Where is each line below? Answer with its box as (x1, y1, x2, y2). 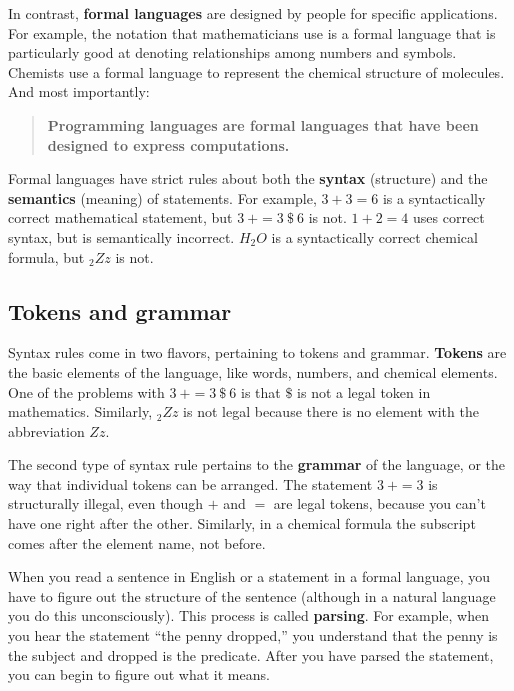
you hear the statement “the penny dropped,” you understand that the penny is (8, 625, 498, 646)
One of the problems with (8, 381, 165, 402)
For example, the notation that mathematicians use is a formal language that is (8, 22, 496, 43)
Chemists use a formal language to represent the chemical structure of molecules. (8, 61, 505, 82)
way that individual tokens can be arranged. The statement (8, 473, 373, 494)
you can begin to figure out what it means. (8, 664, 270, 685)
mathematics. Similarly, (8, 401, 153, 422)
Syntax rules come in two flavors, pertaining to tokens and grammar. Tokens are (8, 342, 507, 363)
